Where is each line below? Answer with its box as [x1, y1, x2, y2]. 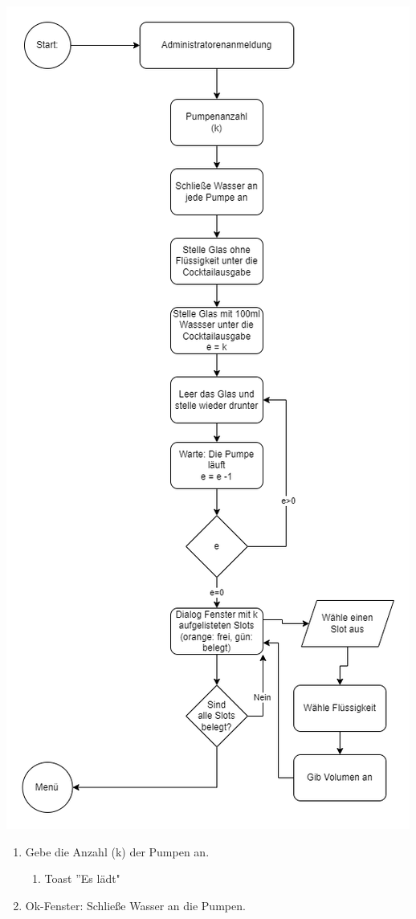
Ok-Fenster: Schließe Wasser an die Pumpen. [25, 897, 246, 913]
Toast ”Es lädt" [44, 870, 120, 887]
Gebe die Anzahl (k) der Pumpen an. [25, 843, 210, 860]
